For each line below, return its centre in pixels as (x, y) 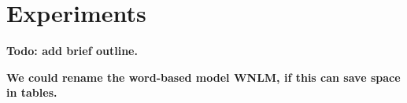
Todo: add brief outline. (72, 51)
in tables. (32, 92)
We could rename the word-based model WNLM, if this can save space (203, 77)
